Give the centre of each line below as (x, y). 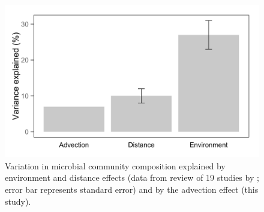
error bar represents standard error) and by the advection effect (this (132, 189)
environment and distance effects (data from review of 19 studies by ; (132, 177)
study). (18, 201)
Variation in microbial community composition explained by (115, 165)
